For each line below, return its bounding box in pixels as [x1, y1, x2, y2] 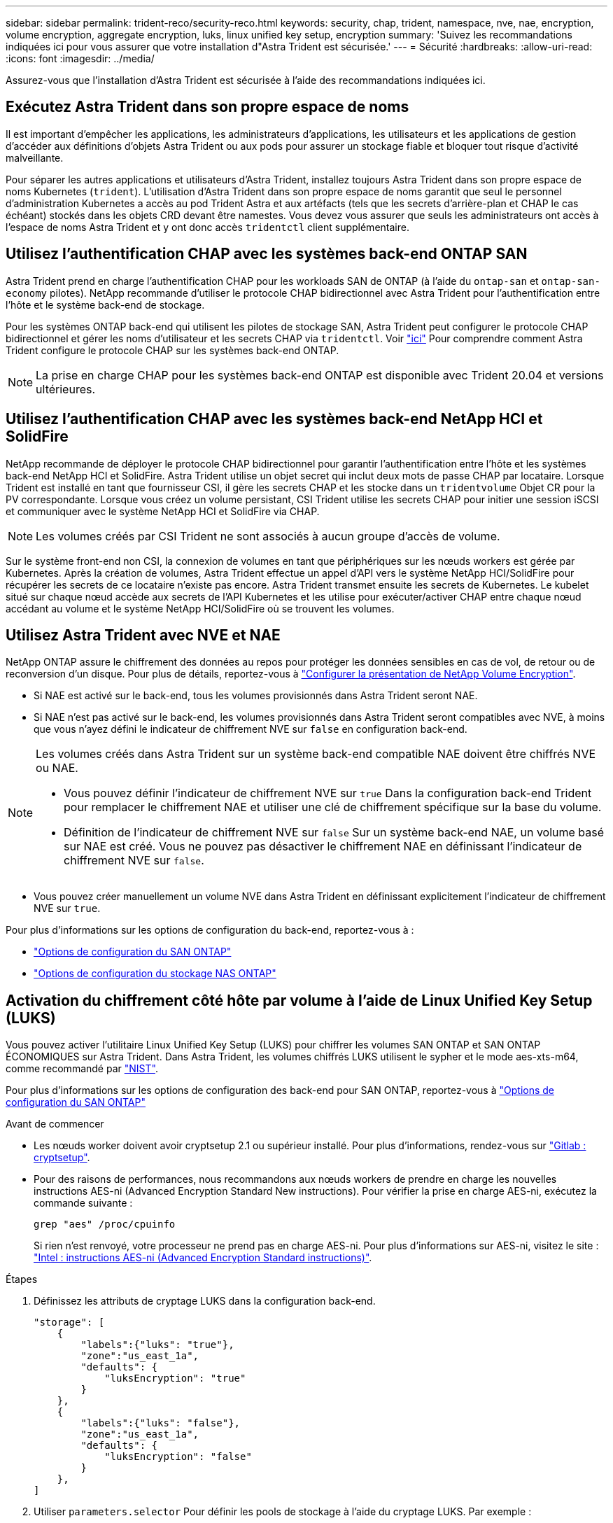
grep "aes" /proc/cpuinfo [34, 1219, 176, 1230]
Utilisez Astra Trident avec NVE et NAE [6, 626, 281, 644]
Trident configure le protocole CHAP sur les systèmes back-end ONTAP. [6, 344, 339, 356]
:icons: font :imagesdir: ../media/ [6, 52, 155, 64]
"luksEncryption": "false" [104, 1451, 252, 1463]
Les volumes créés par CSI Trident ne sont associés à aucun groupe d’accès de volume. [36, 528, 500, 543]
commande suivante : [34, 1197, 133, 1209]
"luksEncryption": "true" [104, 1373, 246, 1384]
